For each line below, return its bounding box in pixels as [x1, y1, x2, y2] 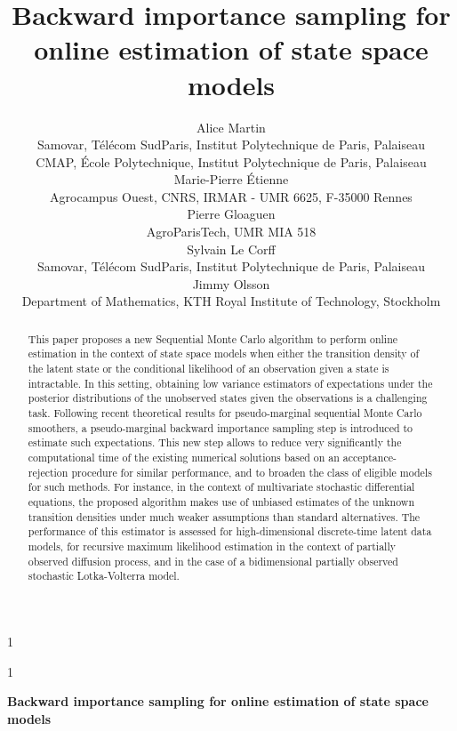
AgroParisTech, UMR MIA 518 [146, 222, 317, 241]
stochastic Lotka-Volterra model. [28, 568, 180, 583]
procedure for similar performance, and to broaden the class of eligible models [71, 464, 432, 479]
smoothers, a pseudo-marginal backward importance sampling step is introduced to [28, 420, 413, 435]
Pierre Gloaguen [187, 205, 276, 223]
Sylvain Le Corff [187, 239, 276, 258]
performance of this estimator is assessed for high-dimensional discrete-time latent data [28, 524, 432, 539]
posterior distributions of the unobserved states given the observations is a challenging [28, 390, 428, 406]
